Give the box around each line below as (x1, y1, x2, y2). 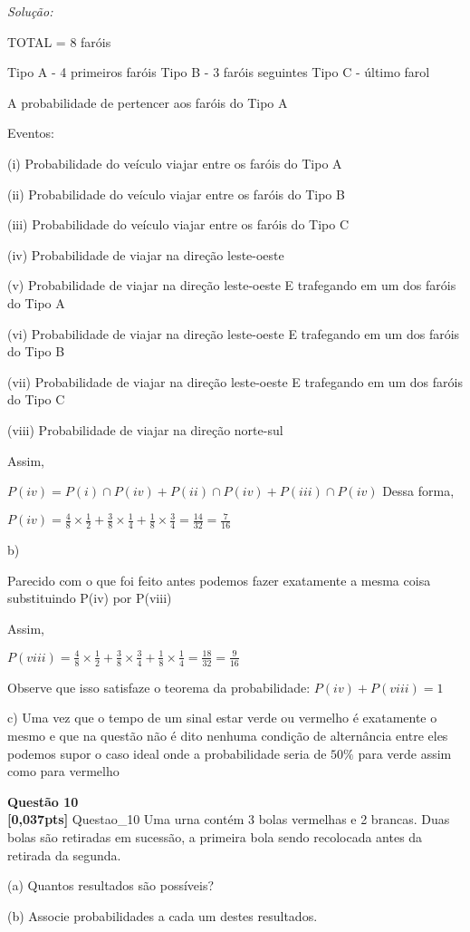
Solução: (7, 2, 53, 20)
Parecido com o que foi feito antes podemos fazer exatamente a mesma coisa (7, 570, 431, 589)
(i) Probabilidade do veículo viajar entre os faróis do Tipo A (7, 153, 342, 172)
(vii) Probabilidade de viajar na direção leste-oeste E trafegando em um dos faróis (7, 372, 463, 391)
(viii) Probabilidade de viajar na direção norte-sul (7, 420, 283, 439)
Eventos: (7, 123, 54, 142)
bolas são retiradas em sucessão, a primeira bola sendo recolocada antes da (7, 827, 423, 846)
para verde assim (358, 743, 452, 762)
